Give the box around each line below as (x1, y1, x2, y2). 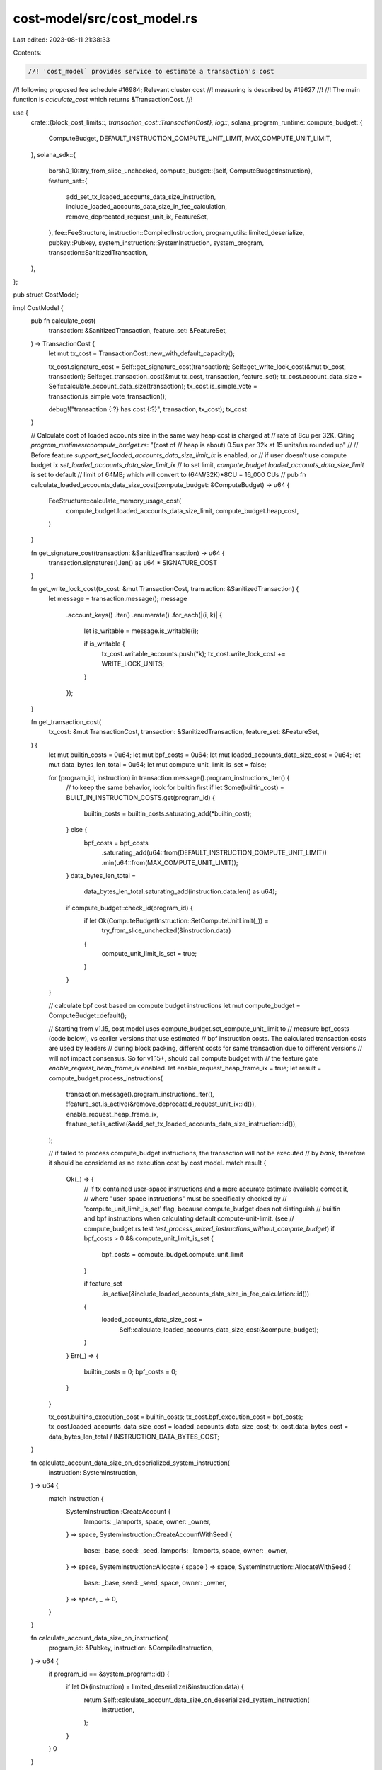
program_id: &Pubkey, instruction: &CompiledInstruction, (48, 1643, 214, 1652)
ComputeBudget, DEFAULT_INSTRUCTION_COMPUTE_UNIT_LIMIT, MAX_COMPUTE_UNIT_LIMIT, (48, 135, 332, 143)
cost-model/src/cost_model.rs (13, 11, 198, 26)
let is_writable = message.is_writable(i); (83, 627, 199, 635)
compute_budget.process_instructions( (48, 1073, 163, 1083)
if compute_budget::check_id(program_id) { (66, 903, 194, 912)
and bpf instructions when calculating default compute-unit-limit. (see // (83, 1214, 294, 1223)
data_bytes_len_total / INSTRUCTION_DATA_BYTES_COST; (48, 1432, 220, 1441)
